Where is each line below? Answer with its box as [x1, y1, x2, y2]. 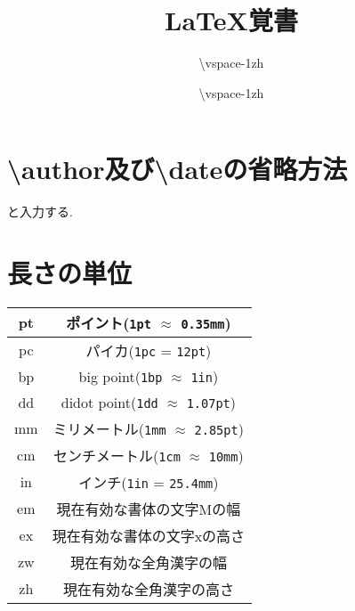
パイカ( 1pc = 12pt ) [85, 339, 212, 361]
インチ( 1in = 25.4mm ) [78, 471, 219, 493]
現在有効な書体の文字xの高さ [52, 525, 246, 546]
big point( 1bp [78, 365, 163, 387]
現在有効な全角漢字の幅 [69, 551, 227, 573]
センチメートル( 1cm [53, 444, 181, 466]
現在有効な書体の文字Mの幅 [56, 498, 241, 519]
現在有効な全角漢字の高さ [62, 578, 234, 599]
